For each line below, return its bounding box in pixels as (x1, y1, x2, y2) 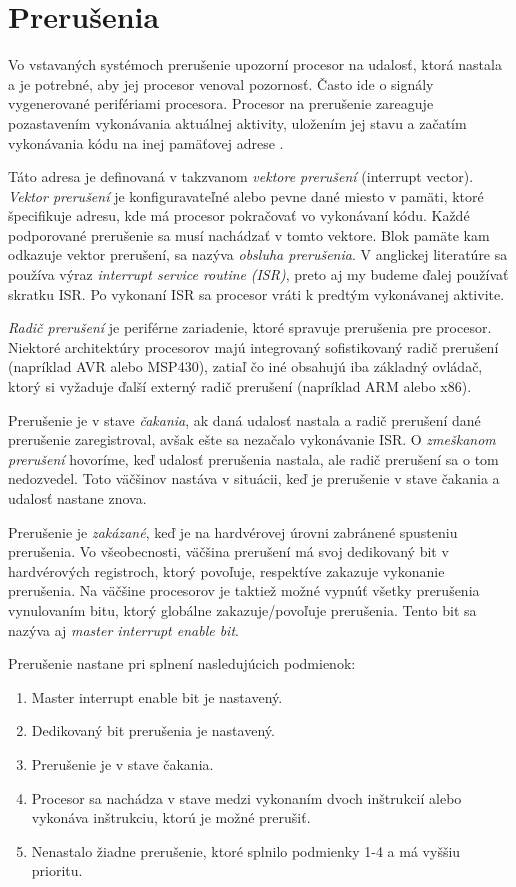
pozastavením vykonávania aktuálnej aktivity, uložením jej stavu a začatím (8, 112, 467, 133)
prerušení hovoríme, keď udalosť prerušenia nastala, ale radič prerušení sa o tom (8, 448, 499, 469)
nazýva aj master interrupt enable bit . (8, 619, 239, 640)
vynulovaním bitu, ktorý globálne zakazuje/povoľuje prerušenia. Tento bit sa (8, 599, 477, 620)
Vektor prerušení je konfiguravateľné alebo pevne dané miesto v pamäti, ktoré (8, 185, 484, 206)
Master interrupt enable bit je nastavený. (31, 686, 283, 707)
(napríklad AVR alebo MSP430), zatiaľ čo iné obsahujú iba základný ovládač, (8, 356, 483, 377)
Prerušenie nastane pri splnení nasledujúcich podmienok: (8, 653, 356, 674)
